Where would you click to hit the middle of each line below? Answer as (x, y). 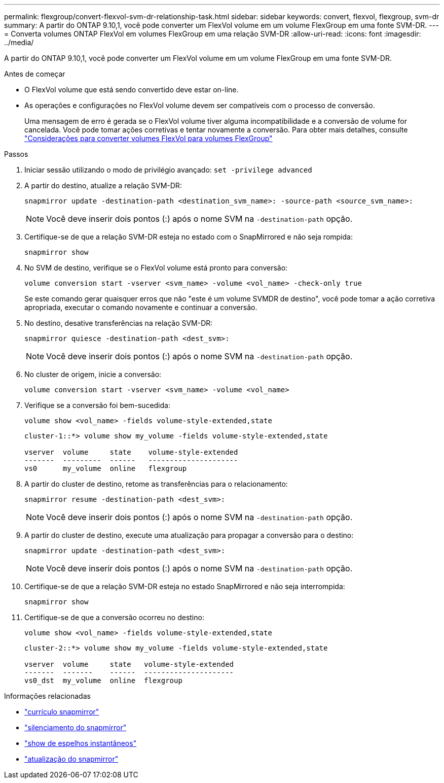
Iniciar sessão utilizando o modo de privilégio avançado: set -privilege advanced (168, 170)
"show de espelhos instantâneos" (81, 743)
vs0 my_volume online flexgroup (106, 468)
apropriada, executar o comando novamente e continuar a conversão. (141, 307)
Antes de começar (35, 74)
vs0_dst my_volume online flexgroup (103, 680)
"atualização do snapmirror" (71, 759)
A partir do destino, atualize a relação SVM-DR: (103, 185)
